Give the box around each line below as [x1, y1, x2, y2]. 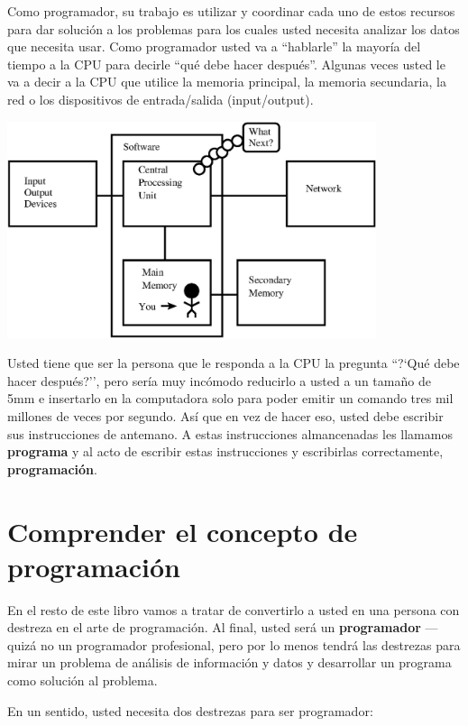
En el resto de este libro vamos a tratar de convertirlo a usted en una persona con [7, 600, 460, 619]
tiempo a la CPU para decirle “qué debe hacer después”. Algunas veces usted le [7, 54, 445, 73]
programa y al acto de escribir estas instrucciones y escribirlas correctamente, [7, 442, 444, 461]
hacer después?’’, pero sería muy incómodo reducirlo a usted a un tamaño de [7, 371, 431, 390]
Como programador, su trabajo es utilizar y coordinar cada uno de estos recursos [7, 2, 455, 20]
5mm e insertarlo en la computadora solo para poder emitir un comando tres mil [7, 389, 454, 408]
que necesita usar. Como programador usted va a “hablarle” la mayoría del [7, 37, 421, 56]
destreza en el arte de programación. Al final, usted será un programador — [7, 618, 438, 637]
